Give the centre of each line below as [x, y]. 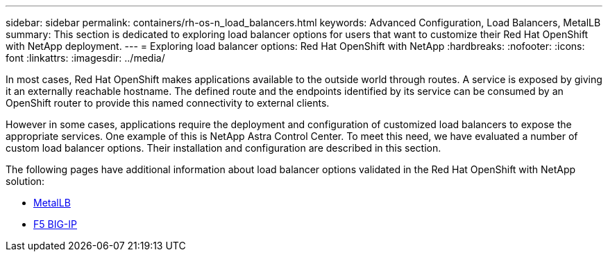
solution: [25, 181]
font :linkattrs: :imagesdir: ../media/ [85, 58]
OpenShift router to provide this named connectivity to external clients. [168, 103]
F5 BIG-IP [56, 224]
